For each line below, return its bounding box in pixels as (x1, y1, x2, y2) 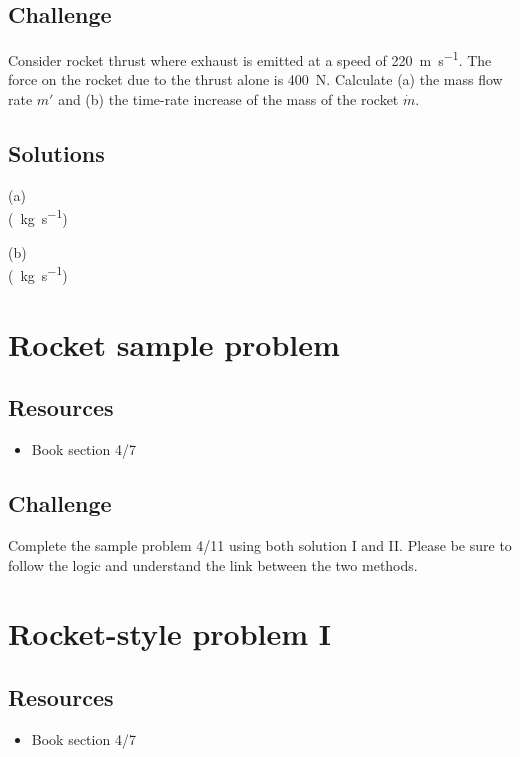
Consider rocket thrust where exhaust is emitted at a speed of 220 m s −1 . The (8, 47, 492, 70)
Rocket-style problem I (8, 613, 332, 654)
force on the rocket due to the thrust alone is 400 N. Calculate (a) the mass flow (8, 69, 503, 90)
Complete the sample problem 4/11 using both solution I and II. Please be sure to (8, 534, 512, 555)
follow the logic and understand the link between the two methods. (8, 554, 418, 575)
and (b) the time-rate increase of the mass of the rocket (58, 89, 399, 110)
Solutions (8, 138, 105, 169)
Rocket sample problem (8, 323, 340, 364)
